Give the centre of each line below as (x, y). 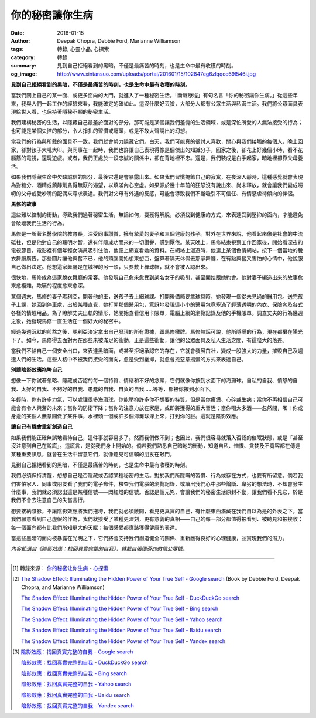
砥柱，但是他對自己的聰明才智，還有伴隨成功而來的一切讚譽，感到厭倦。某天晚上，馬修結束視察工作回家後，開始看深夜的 (157, 242)
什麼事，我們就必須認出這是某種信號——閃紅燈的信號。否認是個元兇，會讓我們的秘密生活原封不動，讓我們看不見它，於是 (157, 492)
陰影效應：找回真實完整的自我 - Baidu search (75, 695)
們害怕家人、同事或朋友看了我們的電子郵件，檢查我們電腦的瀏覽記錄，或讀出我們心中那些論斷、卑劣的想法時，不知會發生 (157, 483)
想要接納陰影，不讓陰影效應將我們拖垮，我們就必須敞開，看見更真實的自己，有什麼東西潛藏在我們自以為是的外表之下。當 (157, 511)
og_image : (24, 74)
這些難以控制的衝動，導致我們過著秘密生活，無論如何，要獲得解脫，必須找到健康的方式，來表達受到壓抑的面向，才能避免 (157, 215)
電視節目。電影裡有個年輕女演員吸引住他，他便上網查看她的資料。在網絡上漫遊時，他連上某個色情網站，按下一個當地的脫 (157, 250)
